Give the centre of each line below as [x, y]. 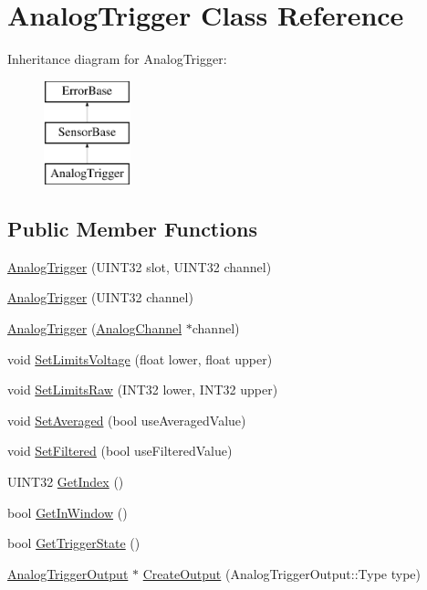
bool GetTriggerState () [74, 543]
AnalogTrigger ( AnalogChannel [95, 328]
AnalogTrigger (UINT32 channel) [100, 297]
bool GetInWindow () [68, 512]
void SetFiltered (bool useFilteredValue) [120, 451]
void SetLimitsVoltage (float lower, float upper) [140, 358]
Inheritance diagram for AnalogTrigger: [117, 59]
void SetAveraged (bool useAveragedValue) [127, 420]
